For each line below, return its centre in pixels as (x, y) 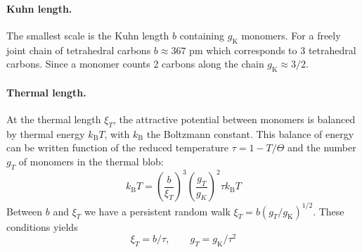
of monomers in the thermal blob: (91, 161)
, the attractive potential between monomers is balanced (234, 119)
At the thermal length (54, 119)
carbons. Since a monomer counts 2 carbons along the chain (135, 64)
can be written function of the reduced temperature (117, 147)
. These (329, 211)
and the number (322, 147)
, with (117, 133)
